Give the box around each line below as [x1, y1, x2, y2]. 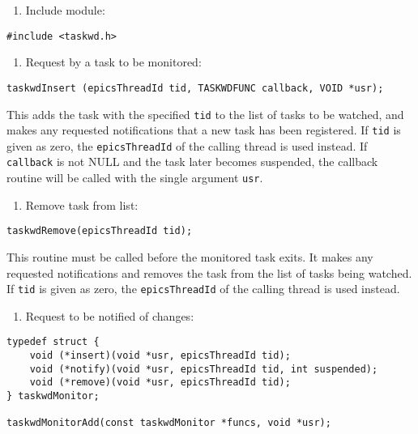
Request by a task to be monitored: [25, 53, 202, 70]
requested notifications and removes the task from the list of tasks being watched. [6, 264, 412, 281]
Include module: [25, 2, 105, 18]
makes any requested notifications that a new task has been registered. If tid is [6, 121, 401, 138]
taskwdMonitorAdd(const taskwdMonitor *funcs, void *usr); [6, 417, 331, 429]
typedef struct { [6, 336, 100, 348]
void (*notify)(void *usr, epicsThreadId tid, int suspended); [29, 363, 378, 375]
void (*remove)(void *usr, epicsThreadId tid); [29, 377, 291, 389]
